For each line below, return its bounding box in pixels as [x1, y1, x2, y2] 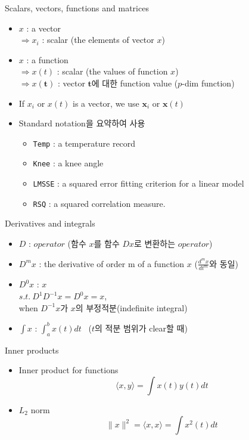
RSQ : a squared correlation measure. [33, 197, 166, 209]
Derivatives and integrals [5, 217, 95, 230]
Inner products [5, 343, 59, 356]
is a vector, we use [73, 97, 139, 109]
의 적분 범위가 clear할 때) [95, 321, 188, 334]
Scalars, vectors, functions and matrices [5, 2, 149, 14]
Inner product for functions [18, 364, 119, 376]
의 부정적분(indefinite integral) [75, 301, 188, 314]
